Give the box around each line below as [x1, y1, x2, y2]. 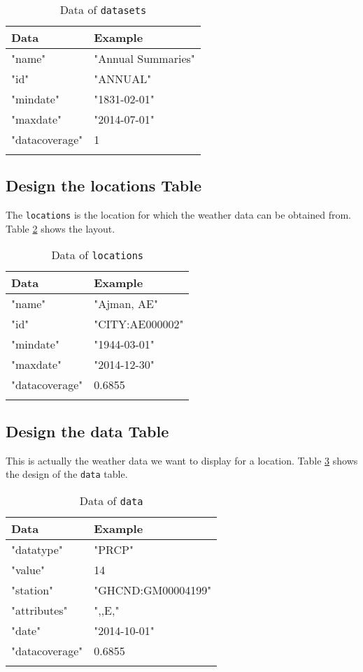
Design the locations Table [6, 175, 202, 196]
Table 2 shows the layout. [6, 221, 115, 235]
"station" [11, 581, 54, 598]
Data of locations [51, 247, 144, 263]
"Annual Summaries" [94, 50, 195, 66]
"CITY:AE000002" [94, 316, 184, 333]
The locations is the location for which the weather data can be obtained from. [6, 207, 351, 222]
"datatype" [11, 541, 63, 557]
